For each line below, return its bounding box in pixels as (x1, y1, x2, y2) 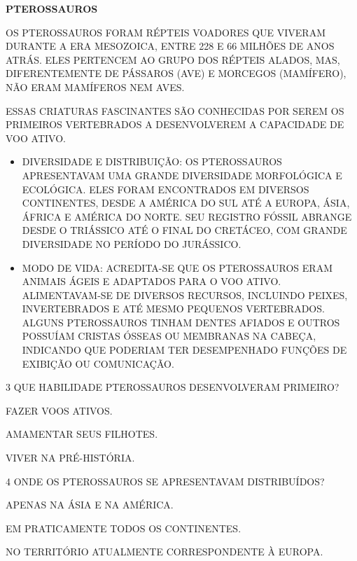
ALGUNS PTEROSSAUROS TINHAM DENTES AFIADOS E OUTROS (22, 314, 340, 329)
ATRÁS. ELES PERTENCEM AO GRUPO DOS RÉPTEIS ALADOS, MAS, (6, 52, 340, 67)
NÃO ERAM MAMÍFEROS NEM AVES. (6, 79, 185, 94)
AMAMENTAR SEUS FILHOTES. (6, 427, 158, 441)
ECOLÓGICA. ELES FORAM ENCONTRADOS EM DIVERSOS (22, 181, 309, 196)
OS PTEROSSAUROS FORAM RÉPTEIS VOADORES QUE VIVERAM (6, 25, 326, 39)
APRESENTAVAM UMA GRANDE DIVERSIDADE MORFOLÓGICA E (22, 167, 342, 182)
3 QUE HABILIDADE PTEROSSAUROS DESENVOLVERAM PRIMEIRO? (6, 380, 339, 394)
